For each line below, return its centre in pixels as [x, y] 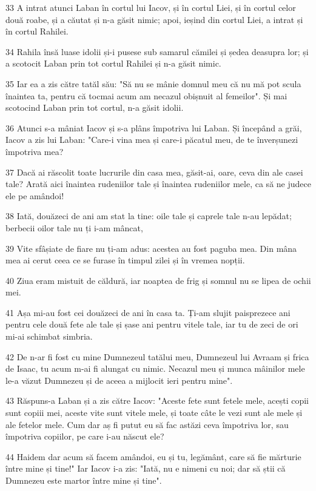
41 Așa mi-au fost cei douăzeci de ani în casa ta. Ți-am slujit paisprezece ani [148, 312]
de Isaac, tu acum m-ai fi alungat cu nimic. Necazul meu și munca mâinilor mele [155, 368]
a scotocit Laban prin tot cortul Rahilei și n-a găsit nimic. [113, 63]
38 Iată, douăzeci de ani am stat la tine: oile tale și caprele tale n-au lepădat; [149, 216]
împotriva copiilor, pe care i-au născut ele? [85, 436]
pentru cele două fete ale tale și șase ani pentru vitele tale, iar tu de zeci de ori [152, 324]
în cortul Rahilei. [37, 31]
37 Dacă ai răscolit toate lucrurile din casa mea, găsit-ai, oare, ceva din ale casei [154, 172]
